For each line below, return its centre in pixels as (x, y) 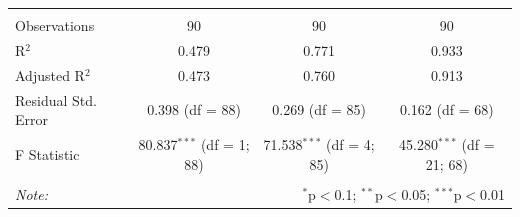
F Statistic (47, 153)
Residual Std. (56, 99)
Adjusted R (50, 74)
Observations (55, 25)
